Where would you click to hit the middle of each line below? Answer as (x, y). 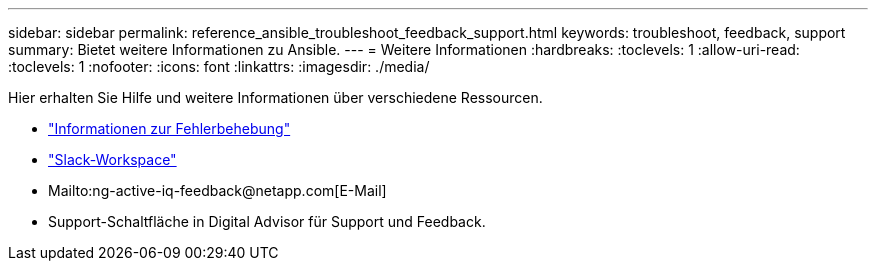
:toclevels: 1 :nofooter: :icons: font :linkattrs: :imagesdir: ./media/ (219, 66)
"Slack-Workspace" (112, 159)
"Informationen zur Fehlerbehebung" (169, 128)
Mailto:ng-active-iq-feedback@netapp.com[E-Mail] (217, 190)
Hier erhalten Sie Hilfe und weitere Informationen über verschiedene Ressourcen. (275, 97)
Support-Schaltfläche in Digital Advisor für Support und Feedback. (267, 221)
